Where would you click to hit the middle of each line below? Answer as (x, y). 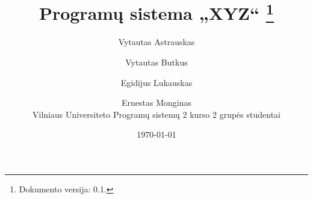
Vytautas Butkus (156, 62)
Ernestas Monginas (156, 103)
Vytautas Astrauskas (156, 42)
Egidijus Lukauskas (156, 82)
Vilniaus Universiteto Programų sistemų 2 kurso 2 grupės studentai (156, 114)
